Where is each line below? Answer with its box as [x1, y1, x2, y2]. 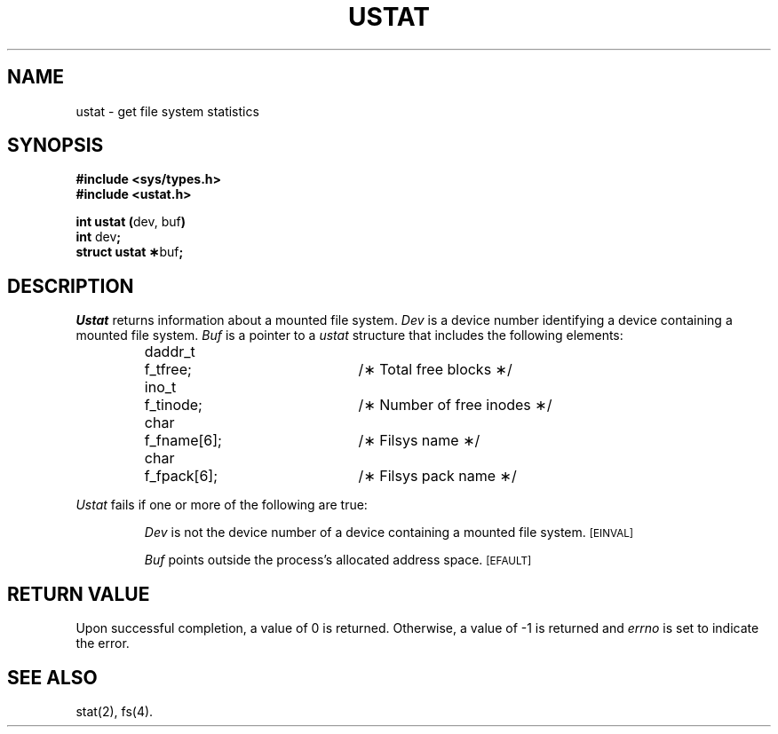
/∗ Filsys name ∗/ [358, 431, 480, 450]
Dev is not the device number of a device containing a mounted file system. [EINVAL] [144, 525, 634, 541]
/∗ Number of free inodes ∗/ [358, 396, 552, 414]
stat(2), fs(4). [75, 703, 154, 719]
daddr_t [144, 343, 195, 361]
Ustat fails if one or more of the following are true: [75, 497, 368, 513]
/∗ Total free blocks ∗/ [358, 360, 512, 379]
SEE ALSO [7, 666, 98, 689]
